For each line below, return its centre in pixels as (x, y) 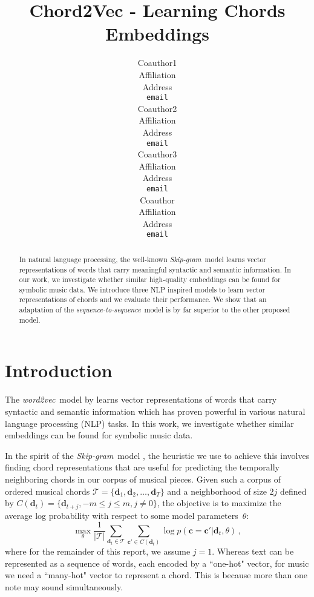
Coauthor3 (157, 154)
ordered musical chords (47, 491)
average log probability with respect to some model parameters (122, 515)
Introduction (59, 370)
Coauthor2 (157, 108)
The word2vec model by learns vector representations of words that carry (141, 399)
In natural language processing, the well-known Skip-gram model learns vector (143, 259)
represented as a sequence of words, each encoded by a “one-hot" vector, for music (157, 563)
